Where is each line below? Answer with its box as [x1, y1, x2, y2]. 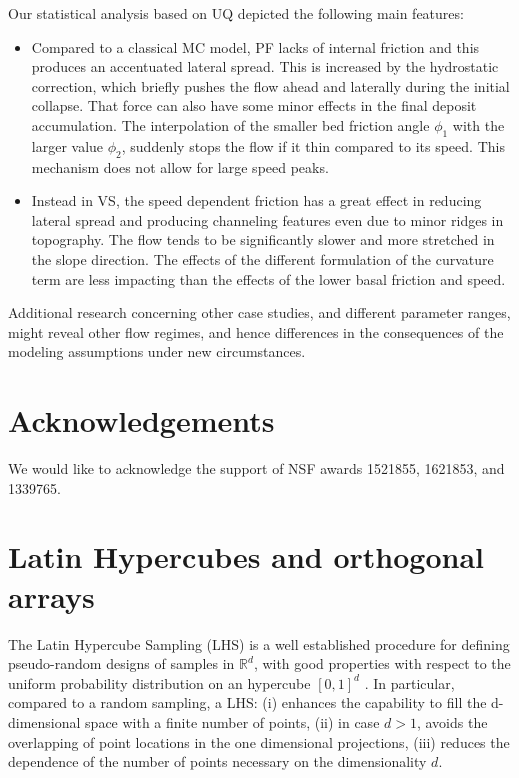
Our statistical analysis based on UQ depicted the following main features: [8, 3, 464, 23]
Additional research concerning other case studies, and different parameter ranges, [8, 302, 511, 323]
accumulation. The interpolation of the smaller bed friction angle [31, 114, 430, 135]
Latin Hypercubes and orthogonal [8, 536, 485, 577]
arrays [8, 575, 95, 616]
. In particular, [364, 672, 455, 693]
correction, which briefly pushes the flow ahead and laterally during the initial [31, 75, 510, 96]
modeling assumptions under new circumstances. [8, 341, 306, 362]
